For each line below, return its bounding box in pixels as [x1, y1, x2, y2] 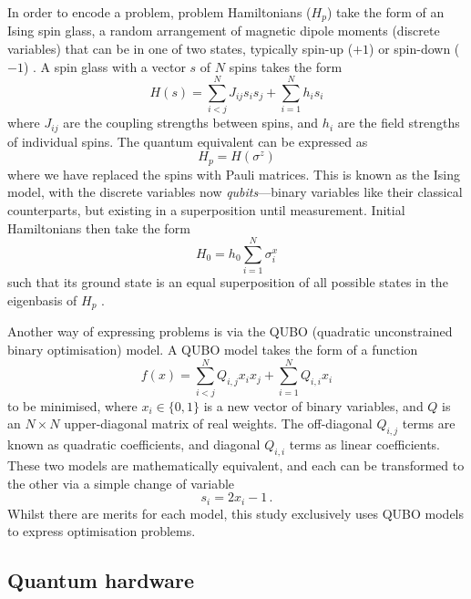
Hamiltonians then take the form [7, 218, 190, 237]
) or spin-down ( [369, 39, 460, 58]
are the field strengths [337, 113, 460, 132]
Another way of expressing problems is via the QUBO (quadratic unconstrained [7, 322, 453, 341]
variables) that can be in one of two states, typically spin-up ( [7, 39, 353, 58]
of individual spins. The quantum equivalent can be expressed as [7, 131, 368, 150]
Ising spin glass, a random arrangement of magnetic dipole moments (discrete [7, 21, 440, 40]
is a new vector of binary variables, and [203, 396, 424, 415]
